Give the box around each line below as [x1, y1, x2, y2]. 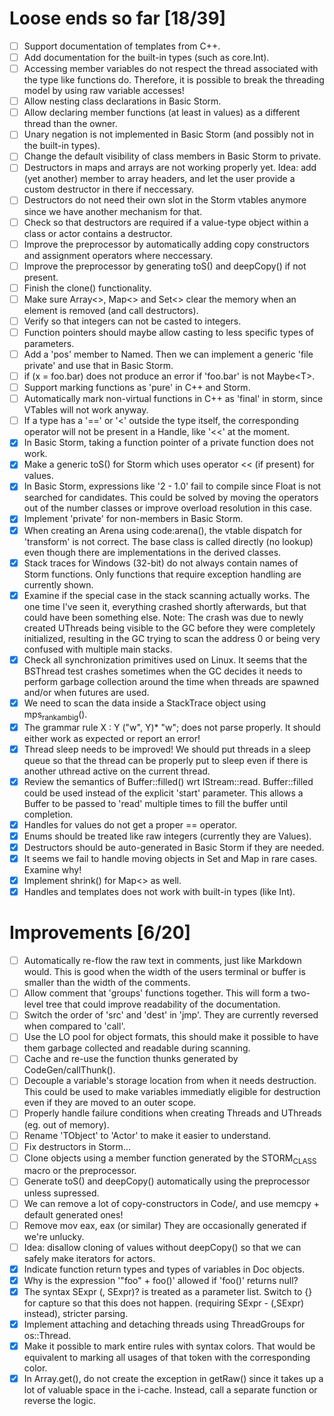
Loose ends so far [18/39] [9, 7, 227, 30]
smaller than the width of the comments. [23, 977, 191, 989]
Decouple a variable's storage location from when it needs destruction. [23, 1075, 317, 1087]
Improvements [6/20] [9, 922, 192, 944]
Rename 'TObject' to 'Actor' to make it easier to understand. [23, 1129, 272, 1141]
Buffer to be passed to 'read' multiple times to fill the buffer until [23, 797, 288, 809]
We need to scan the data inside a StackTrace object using [23, 697, 266, 709]
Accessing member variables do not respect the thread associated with [23, 63, 319, 75]
